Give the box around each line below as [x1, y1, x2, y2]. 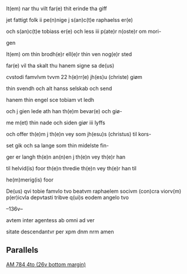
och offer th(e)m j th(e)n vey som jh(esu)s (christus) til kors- [6, 131, 152, 137]
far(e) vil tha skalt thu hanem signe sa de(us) [6, 62, 115, 69]
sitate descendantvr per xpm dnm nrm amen [6, 228, 114, 235]
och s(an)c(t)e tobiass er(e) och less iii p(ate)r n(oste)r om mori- [6, 28, 162, 35]
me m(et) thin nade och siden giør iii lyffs [6, 119, 106, 126]
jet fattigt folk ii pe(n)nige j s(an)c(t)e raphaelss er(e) [6, 16, 133, 23]
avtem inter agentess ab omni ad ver [6, 217, 95, 223]
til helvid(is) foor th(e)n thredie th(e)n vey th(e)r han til [6, 165, 137, 171]
